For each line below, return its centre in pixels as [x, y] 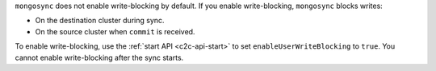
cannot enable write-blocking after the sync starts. [99, 57]
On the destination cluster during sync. [100, 21]
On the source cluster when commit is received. [115, 31]
